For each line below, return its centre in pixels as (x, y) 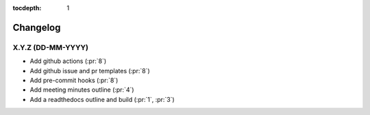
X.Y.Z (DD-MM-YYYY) (51, 47)
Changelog (37, 27)
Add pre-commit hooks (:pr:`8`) (74, 80)
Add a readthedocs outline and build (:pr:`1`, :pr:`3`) (102, 99)
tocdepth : (27, 8)
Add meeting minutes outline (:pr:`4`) (82, 90)
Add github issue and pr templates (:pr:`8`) (90, 71)
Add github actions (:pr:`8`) (68, 61)
